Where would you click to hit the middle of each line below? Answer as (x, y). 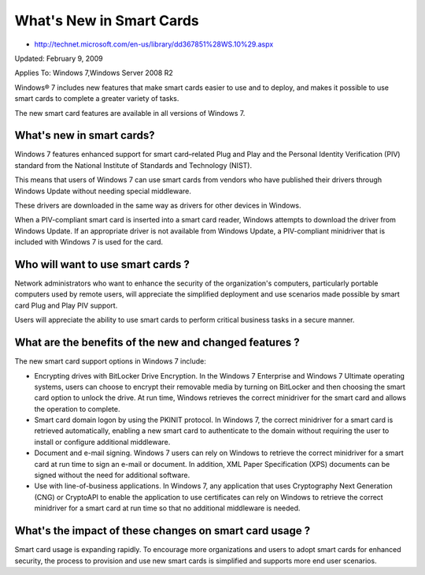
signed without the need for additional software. (112, 475)
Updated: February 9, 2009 (59, 58)
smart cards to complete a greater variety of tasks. (97, 99)
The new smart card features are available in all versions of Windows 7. (130, 113)
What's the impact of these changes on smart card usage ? (163, 531)
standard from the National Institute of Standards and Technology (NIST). (133, 165)
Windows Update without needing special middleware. (103, 191)
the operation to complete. (77, 409)
